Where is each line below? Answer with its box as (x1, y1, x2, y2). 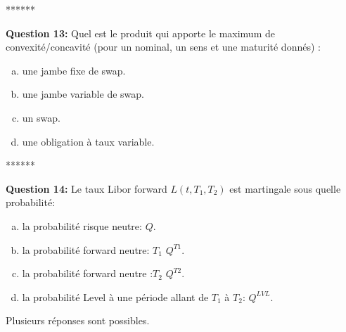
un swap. (22, 110, 60, 124)
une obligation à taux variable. (22, 134, 155, 148)
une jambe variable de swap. (22, 87, 144, 101)
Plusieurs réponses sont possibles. (6, 313, 150, 328)
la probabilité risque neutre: (22, 218, 142, 233)
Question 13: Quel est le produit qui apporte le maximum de (6, 25, 275, 40)
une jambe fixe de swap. (22, 63, 126, 77)
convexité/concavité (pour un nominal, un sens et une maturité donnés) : (6, 39, 321, 54)
